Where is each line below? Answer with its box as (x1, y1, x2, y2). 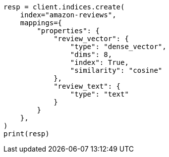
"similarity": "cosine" (70, 66, 163, 74)
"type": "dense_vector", (70, 43, 167, 51)
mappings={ (20, 19, 62, 27)
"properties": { (37, 27, 100, 35)
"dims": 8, (70, 51, 113, 58)
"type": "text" (70, 90, 129, 98)
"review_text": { (54, 82, 121, 90)
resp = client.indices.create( (3, 3, 125, 11)
